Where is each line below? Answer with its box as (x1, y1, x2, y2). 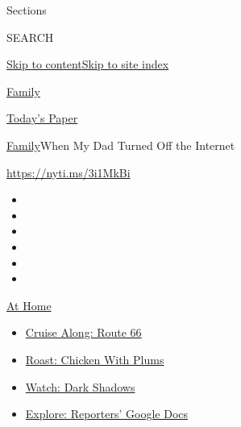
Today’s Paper (6, 110, 78, 126)
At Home (6, 296, 52, 313)
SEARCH (6, 28, 54, 45)
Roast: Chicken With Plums (25, 350, 164, 367)
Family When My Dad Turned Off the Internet (6, 136, 235, 153)
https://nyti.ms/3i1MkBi (6, 164, 131, 180)
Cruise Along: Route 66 (25, 324, 142, 341)
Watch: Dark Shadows (25, 378, 135, 395)
